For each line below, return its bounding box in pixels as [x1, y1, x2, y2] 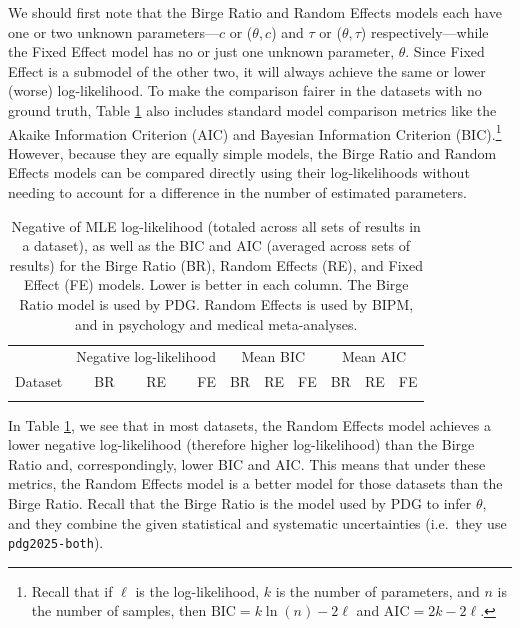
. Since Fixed [405, 41, 485, 62]
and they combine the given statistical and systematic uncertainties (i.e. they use [8, 512, 507, 533]
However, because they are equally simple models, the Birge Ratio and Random [8, 142, 497, 163]
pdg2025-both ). [8, 532, 104, 553]
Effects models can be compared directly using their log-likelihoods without [8, 162, 470, 183]
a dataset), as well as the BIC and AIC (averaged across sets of [22, 235, 411, 256]
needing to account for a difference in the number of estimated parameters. [8, 182, 467, 202]
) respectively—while [360, 21, 489, 42]
